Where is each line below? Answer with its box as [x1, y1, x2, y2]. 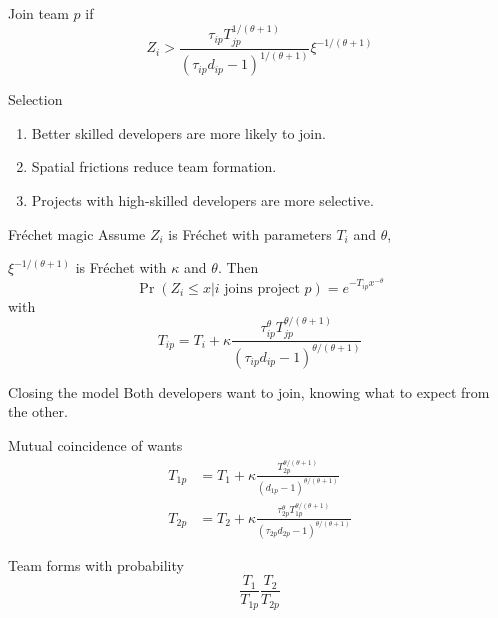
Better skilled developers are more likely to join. [31, 122, 326, 143]
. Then [217, 257, 259, 278]
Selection [8, 89, 63, 110]
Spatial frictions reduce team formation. [31, 156, 277, 177]
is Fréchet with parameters [168, 223, 332, 244]
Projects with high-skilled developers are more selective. [31, 190, 374, 211]
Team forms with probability [8, 554, 184, 575]
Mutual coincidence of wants [8, 434, 183, 455]
